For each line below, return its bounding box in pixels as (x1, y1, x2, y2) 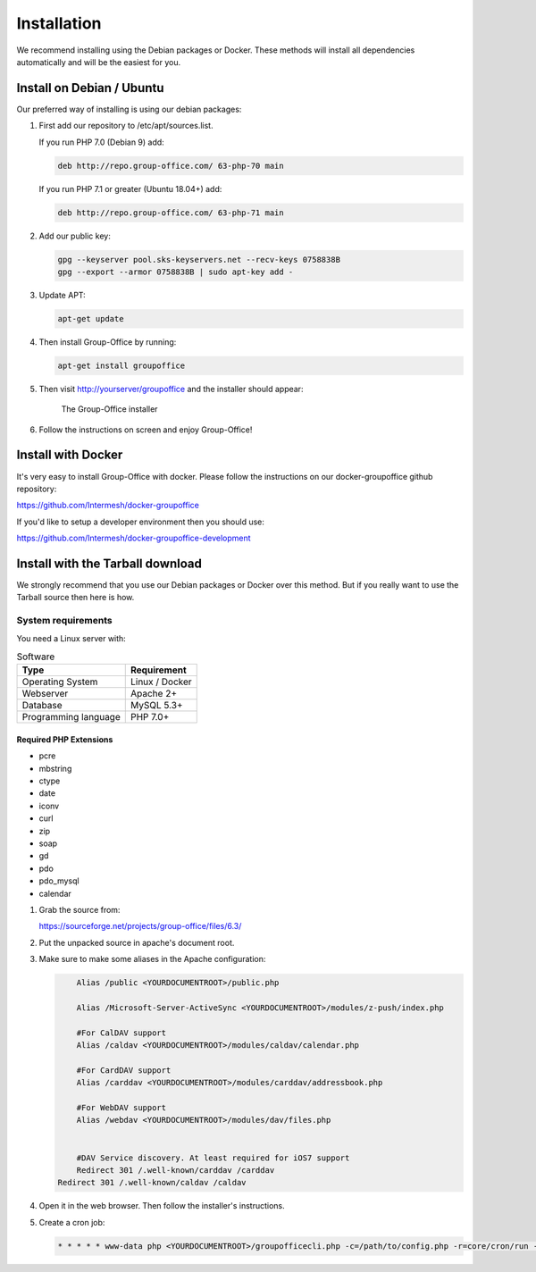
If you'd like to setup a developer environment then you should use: (16, 516, 265, 527)
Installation (16, 13, 102, 33)
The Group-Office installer (61, 404, 158, 414)
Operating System (21, 675, 98, 688)
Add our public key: (38, 230, 111, 241)
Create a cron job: (38, 1217, 105, 1227)
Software (16, 650, 55, 663)
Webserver (21, 688, 69, 700)
